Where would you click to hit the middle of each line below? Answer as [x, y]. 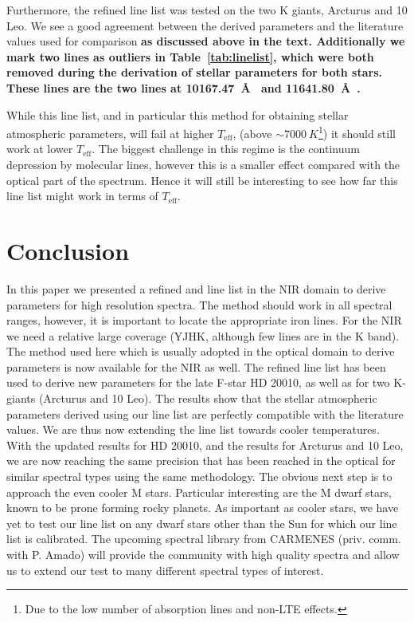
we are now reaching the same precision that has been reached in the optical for [201, 461]
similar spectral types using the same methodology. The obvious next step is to [199, 476]
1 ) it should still [357, 132]
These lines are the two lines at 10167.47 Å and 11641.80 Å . [184, 87]
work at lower [40, 149]
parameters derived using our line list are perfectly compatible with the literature [205, 413]
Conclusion [68, 250]
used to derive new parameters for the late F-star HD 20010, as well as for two [198, 382]
